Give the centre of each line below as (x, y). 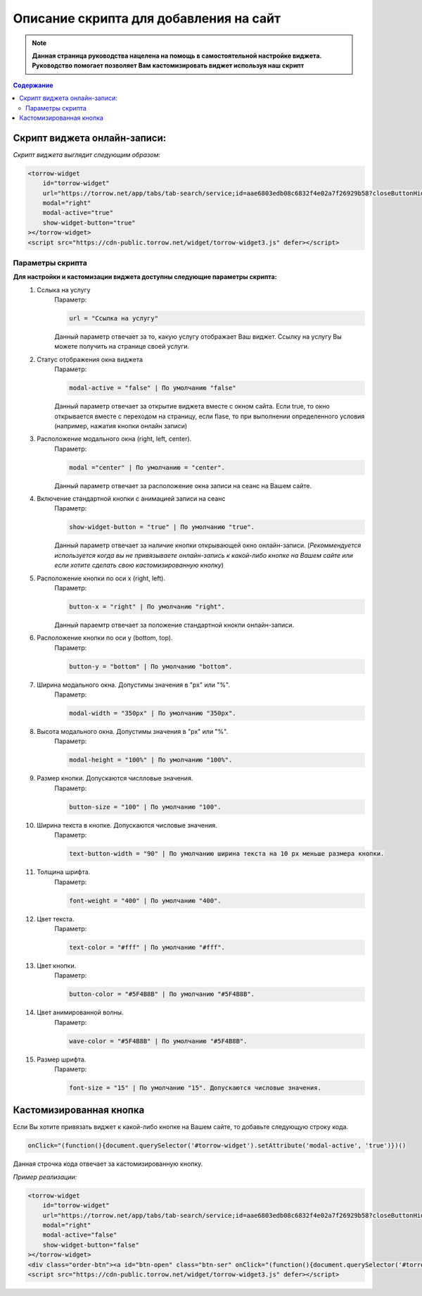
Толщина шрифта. (64, 872)
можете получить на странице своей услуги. (122, 347)
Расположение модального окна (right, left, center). (114, 439)
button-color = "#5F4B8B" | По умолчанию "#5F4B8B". (162, 994)
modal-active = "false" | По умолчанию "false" (153, 388)
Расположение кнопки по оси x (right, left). (101, 578)
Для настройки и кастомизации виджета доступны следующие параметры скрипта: (145, 277)
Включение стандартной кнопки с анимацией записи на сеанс (131, 499)
